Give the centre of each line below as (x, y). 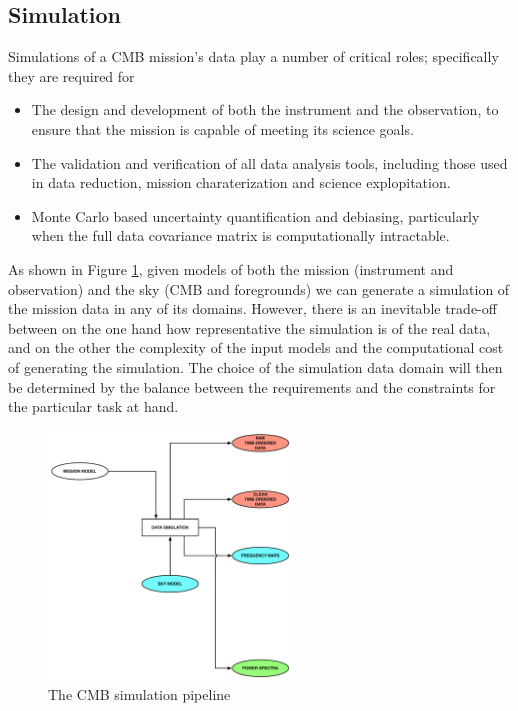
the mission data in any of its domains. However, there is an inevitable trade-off (252, 308)
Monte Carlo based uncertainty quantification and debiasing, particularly (255, 215)
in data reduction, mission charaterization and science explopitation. (241, 182)
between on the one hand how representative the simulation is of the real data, (249, 327)
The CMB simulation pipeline (139, 693)
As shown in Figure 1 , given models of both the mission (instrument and (231, 268)
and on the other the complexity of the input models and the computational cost (256, 347)
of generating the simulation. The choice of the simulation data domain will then (255, 366)
